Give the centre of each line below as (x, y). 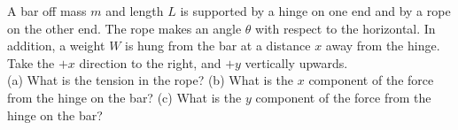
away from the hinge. (383, 46)
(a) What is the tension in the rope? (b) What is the (151, 80)
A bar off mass (47, 11)
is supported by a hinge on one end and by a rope (315, 11)
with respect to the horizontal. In (345, 28)
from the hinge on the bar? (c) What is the (124, 97)
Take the (31, 62)
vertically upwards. (296, 62)
